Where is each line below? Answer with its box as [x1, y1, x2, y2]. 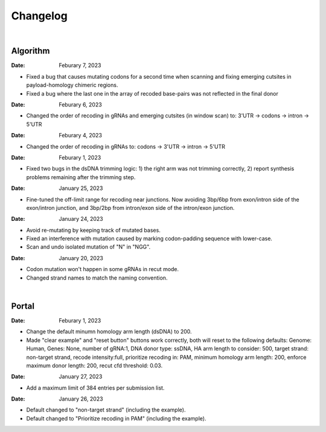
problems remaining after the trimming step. [26, 173, 136, 181]
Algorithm [11, 46, 50, 56]
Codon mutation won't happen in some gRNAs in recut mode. [26, 266, 179, 273]
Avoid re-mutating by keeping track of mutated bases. [26, 226, 161, 234]
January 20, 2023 [59, 254, 104, 261]
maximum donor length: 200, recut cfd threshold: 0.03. [26, 362, 163, 369]
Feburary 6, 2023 [59, 101, 102, 108]
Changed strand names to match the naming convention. [26, 274, 168, 281]
